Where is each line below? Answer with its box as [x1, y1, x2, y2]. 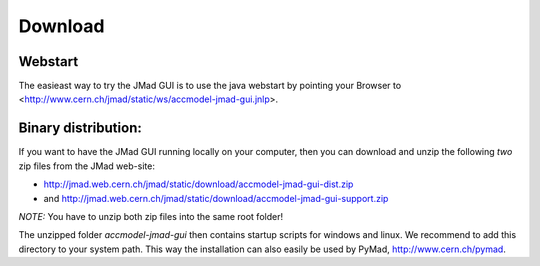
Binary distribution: [18, 120, 142, 137]
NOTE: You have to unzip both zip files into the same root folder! [18, 210, 284, 222]
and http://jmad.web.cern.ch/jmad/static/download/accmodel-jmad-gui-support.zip [43, 192, 389, 204]
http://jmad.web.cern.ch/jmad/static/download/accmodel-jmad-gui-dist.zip [43, 178, 354, 190]
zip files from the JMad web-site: [18, 160, 155, 172]
